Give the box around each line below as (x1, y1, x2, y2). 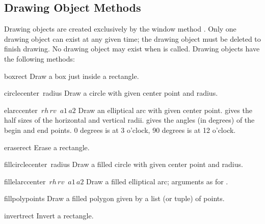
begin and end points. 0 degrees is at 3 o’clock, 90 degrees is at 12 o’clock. (4, 124, 236, 135)
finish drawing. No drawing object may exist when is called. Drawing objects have (4, 43, 260, 54)
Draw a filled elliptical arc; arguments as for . (86, 176, 228, 186)
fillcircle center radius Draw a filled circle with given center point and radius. (4, 159, 243, 170)
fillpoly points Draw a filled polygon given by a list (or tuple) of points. (4, 193, 225, 204)
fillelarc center (4, 176, 46, 186)
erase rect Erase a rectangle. (4, 142, 90, 152)
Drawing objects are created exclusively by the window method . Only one (4, 23, 236, 34)
